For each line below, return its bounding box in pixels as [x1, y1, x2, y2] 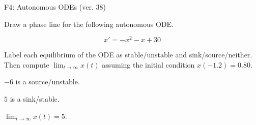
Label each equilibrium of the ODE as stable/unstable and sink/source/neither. [4, 49, 252, 60]
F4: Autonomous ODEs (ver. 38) [4, 2, 106, 12]
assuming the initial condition [102, 59, 195, 70]
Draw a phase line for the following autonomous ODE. [4, 18, 174, 29]
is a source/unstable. [15, 76, 80, 87]
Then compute [4, 59, 49, 70]
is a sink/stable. [10, 93, 60, 104]
